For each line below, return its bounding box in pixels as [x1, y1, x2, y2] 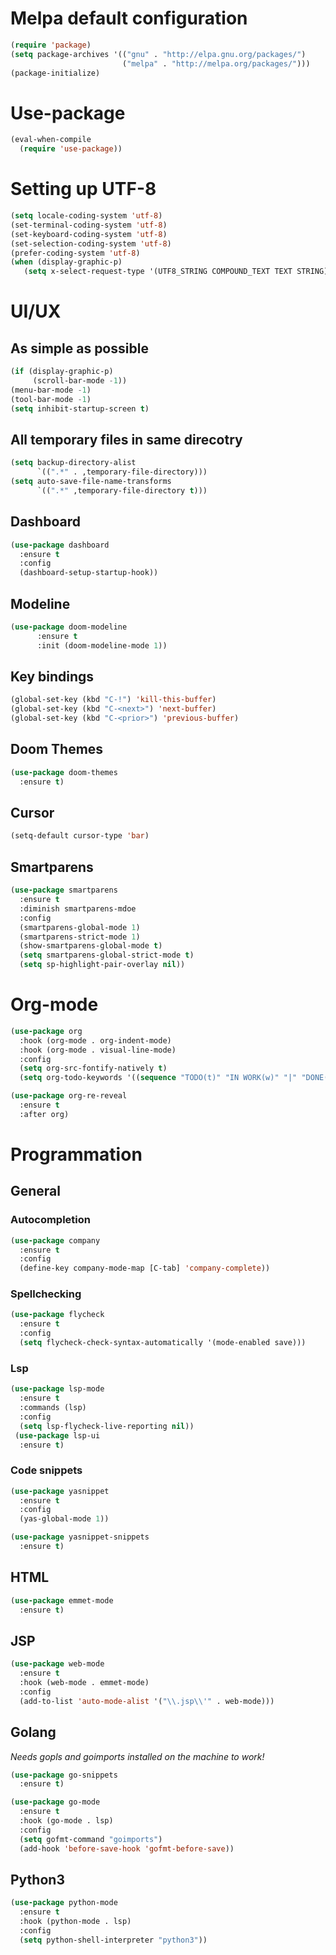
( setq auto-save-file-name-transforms [10, 477, 172, 487]
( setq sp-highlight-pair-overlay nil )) [19, 960, 186, 970]
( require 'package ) [10, 40, 92, 50]
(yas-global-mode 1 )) [19, 1514, 110, 1524]
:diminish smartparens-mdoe [19, 903, 137, 914]
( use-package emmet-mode [10, 1595, 114, 1606]
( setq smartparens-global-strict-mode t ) [19, 950, 195, 961]
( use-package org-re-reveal [10, 1091, 128, 1101]
